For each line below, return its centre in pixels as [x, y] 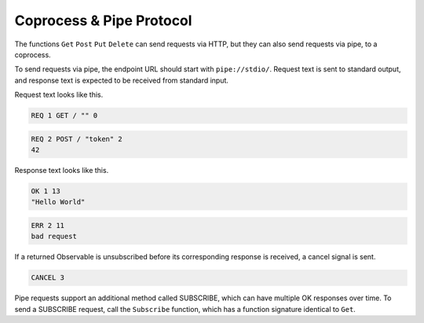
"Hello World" [58, 202]
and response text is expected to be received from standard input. [122, 80]
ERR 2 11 [48, 225]
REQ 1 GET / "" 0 [64, 116]
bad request [54, 237]
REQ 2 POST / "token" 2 [77, 139]
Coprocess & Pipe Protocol [103, 20]
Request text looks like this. [59, 95]
